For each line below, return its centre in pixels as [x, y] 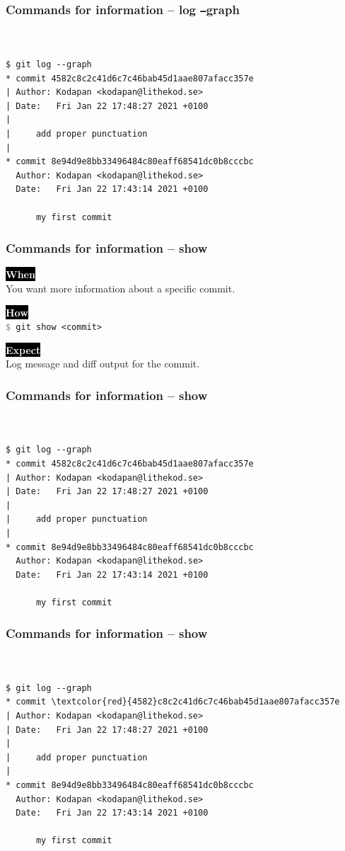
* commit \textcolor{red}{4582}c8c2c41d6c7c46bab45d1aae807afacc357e [173, 702]
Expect [23, 349]
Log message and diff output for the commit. [103, 364]
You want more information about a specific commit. [121, 288]
